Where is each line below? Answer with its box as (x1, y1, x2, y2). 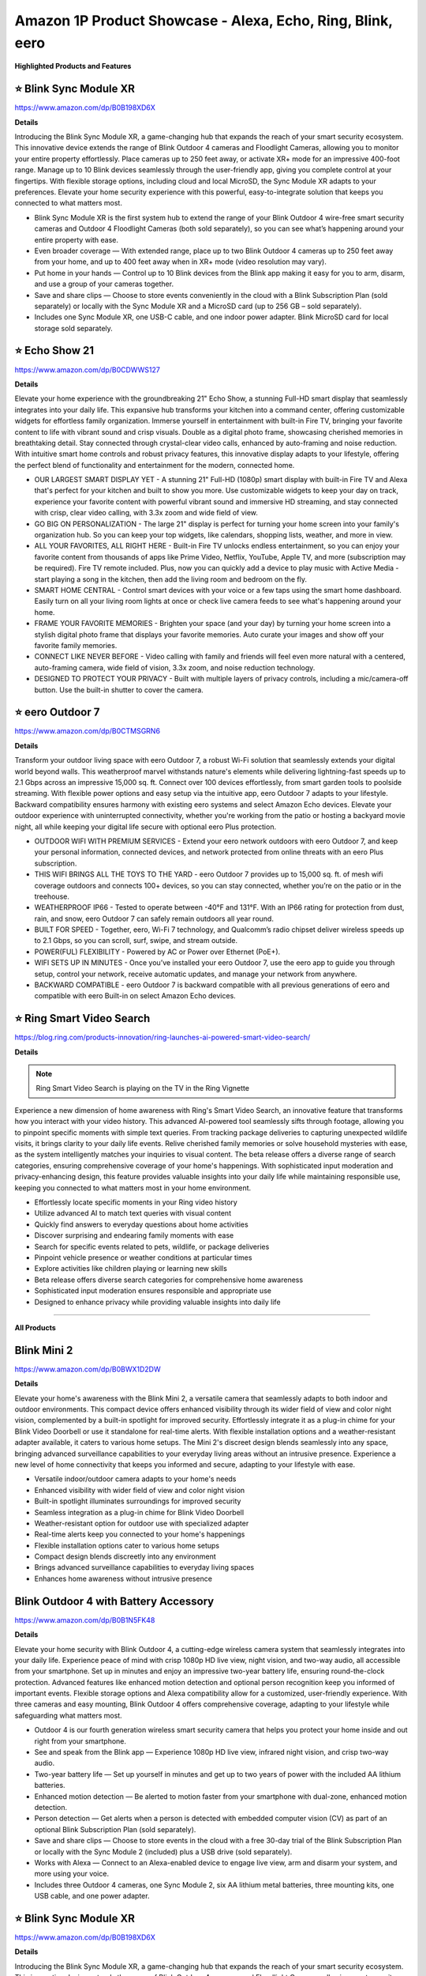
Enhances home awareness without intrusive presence (34, 1574, 213, 1583)
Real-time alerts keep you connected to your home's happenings (34, 1529, 245, 1539)
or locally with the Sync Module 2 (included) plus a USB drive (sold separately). (34, 1846, 293, 1857)
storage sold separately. (34, 323, 114, 333)
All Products (14, 1322, 57, 1332)
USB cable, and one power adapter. (34, 1891, 150, 1901)
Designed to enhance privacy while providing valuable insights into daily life (34, 1297, 281, 1307)
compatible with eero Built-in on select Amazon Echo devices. (34, 991, 236, 1001)
